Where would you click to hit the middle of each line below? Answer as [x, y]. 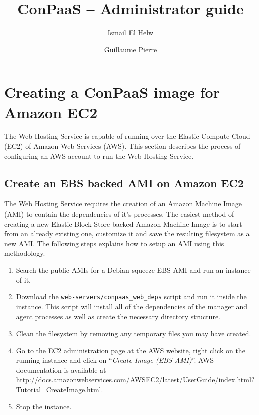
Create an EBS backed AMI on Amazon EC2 [124, 183]
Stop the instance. [44, 406]
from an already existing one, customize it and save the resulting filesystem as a [127, 233]
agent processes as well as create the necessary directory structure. [118, 316]
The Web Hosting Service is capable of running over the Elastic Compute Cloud [127, 136]
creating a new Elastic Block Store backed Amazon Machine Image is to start [123, 223]
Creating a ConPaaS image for [112, 92]
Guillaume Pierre [131, 49]
